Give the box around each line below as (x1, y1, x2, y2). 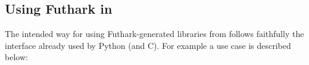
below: (5, 51, 28, 63)
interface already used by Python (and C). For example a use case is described (5, 39, 291, 51)
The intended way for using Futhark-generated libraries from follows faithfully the (5, 27, 304, 40)
